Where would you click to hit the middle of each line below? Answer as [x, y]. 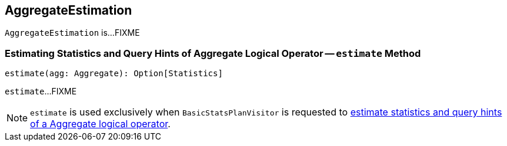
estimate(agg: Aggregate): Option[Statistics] [114, 74]
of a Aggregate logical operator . [100, 124]
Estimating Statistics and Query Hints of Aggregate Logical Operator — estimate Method [213, 53]
